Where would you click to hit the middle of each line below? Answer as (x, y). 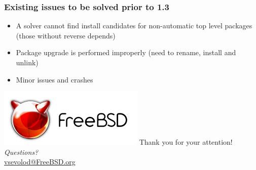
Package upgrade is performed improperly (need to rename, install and (126, 52)
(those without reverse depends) (66, 35)
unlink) (27, 62)
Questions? (21, 152)
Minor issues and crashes (54, 79)
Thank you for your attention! (186, 142)
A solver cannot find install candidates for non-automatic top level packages (134, 26)
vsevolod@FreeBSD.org (40, 162)
